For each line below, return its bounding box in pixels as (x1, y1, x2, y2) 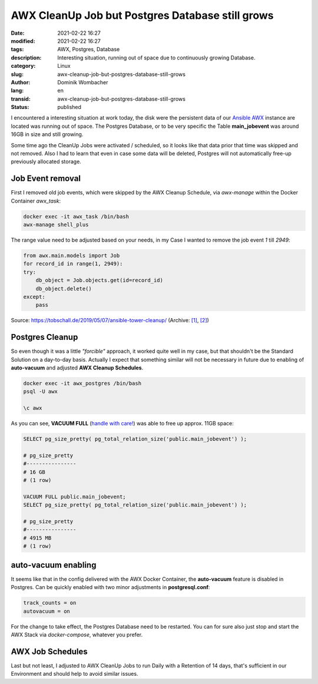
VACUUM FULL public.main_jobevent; (23, 493, 126, 500)
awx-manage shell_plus (23, 222, 89, 228)
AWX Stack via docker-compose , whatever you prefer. (11, 631, 143, 638)
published (57, 104, 82, 111)
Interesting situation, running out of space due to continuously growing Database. (57, 54, 256, 61)
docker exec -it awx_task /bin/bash (23, 213, 130, 220)
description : (11, 54, 42, 61)
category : (11, 62, 36, 70)
